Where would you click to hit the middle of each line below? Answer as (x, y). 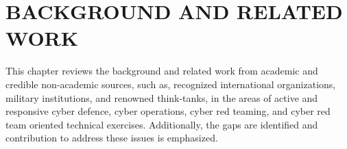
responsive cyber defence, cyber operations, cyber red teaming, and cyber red (168, 111)
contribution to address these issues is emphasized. (112, 138)
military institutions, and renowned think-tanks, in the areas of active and (162, 97)
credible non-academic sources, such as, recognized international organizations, (171, 84)
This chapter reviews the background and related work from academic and (162, 71)
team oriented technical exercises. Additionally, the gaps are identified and (162, 124)
